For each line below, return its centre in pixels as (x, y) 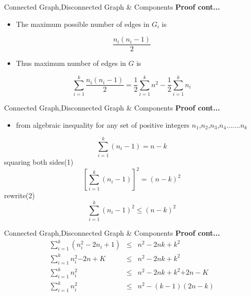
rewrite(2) (20, 195)
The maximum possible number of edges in (83, 24)
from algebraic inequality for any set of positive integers (103, 124)
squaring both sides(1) (39, 162)
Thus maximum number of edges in (71, 63)
